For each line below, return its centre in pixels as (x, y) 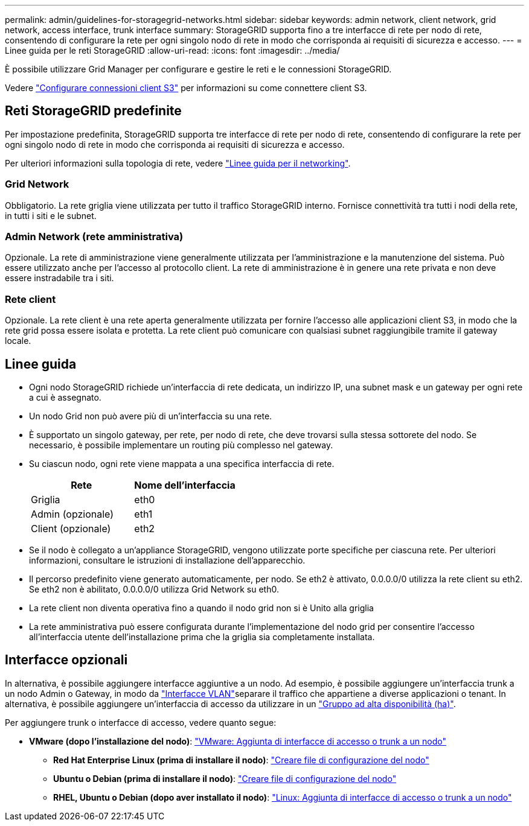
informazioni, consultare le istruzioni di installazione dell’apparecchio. (167, 560)
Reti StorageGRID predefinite (93, 111)
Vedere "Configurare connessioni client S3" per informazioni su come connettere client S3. (186, 88)
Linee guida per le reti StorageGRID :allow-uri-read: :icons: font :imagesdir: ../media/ (172, 50)
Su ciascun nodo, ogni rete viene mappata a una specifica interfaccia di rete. (182, 463)
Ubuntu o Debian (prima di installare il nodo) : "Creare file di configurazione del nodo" (225, 778)
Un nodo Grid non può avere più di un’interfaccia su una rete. (151, 416)
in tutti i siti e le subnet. (51, 215)
